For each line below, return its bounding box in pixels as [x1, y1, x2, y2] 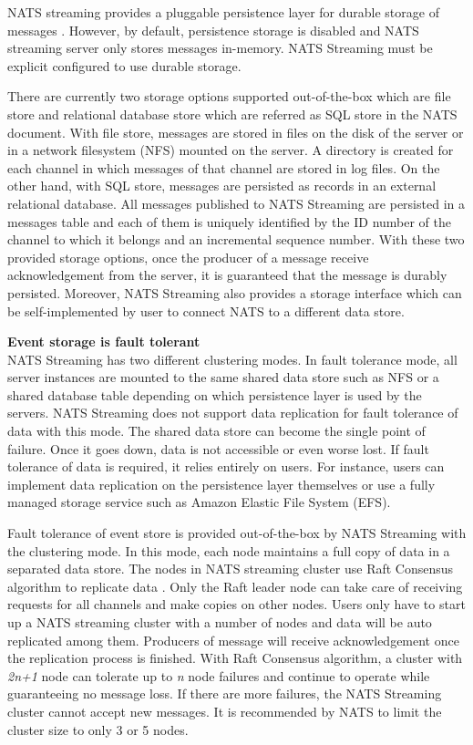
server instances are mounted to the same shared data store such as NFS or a [7, 367, 439, 387]
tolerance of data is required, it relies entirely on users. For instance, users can [7, 457, 445, 476]
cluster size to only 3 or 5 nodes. [7, 719, 189, 739]
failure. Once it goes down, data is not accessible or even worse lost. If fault [7, 439, 429, 458]
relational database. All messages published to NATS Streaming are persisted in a [7, 193, 465, 212]
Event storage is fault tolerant [7, 332, 201, 351]
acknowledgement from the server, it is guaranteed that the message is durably [7, 265, 447, 285]
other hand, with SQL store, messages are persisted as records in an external [7, 176, 437, 195]
